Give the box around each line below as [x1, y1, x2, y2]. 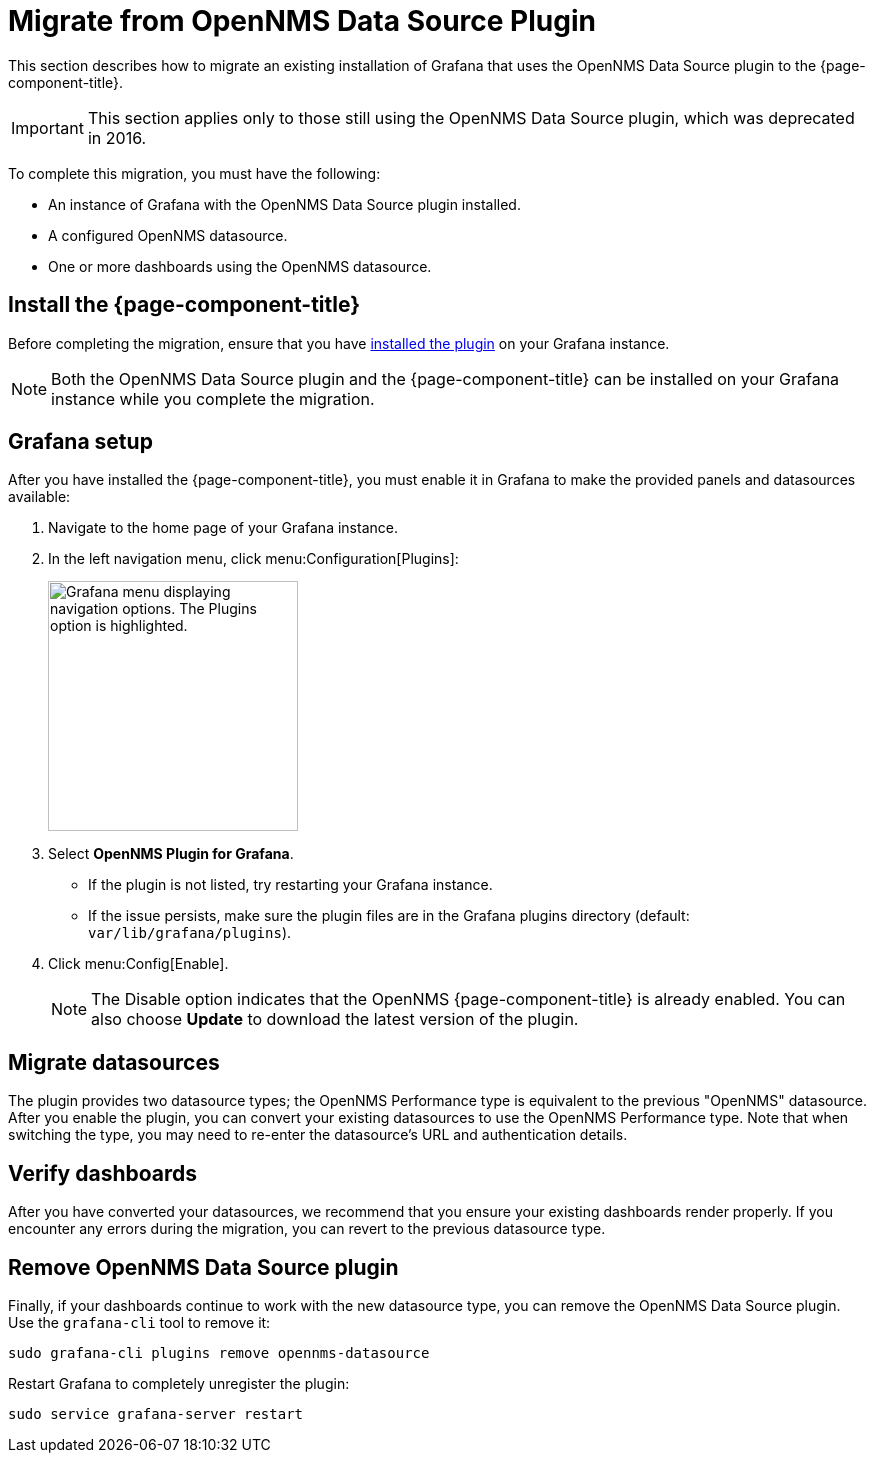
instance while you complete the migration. [51, 388, 375, 409]
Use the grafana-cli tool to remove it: [8, 1313, 271, 1331]
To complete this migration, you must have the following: [8, 164, 381, 182]
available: [8, 488, 71, 506]
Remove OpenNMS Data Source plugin [8, 1254, 399, 1280]
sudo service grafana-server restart [8, 1405, 304, 1422]
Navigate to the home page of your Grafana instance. [48, 519, 398, 537]
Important [11, 117, 84, 138]
